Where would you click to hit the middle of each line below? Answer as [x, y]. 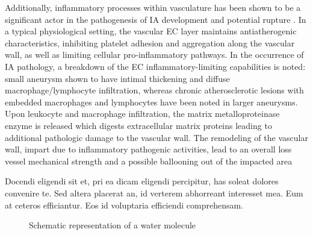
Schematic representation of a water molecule [113, 225]
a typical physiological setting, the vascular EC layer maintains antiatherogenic [151, 31]
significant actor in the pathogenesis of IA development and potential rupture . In [156, 19]
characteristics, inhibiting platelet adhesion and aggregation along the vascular [150, 42]
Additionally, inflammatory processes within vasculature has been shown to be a [153, 7]
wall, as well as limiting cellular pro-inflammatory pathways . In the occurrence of [154, 55]
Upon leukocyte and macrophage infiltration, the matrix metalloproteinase [142, 114]
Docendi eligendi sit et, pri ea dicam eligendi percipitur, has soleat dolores [142, 181]
